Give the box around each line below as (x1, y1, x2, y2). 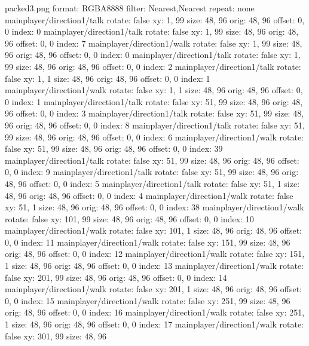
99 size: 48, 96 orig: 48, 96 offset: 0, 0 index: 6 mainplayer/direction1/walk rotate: (5, 130, 304, 143)
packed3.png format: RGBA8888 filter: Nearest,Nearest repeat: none (5, 2, 255, 14)
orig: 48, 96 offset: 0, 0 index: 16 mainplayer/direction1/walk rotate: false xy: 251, (5, 306, 305, 319)
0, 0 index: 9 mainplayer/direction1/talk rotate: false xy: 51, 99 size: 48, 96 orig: (5, 166, 299, 178)
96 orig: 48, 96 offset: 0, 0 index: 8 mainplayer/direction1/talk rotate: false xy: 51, (5, 118, 305, 131)
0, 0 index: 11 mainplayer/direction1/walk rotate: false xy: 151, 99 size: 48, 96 (5, 235, 290, 248)
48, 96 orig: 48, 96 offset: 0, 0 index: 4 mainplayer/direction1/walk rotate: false (5, 189, 293, 201)
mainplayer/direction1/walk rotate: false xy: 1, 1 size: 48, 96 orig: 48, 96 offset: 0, (5, 84, 303, 96)
